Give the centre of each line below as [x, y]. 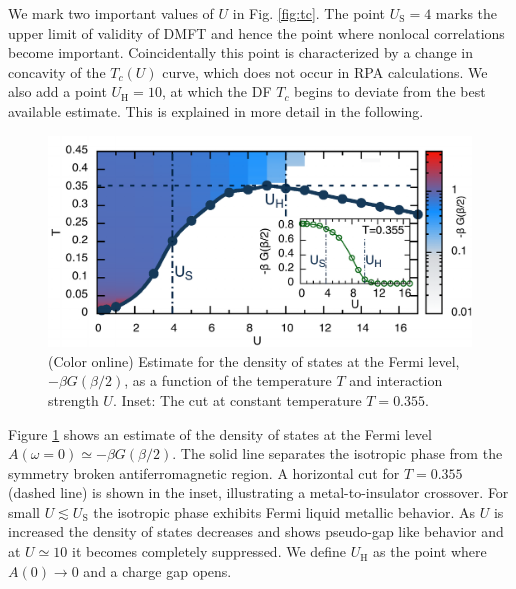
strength [73, 399]
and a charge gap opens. [157, 570]
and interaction [396, 380]
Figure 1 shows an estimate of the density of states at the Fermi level [220, 433]
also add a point [57, 91]
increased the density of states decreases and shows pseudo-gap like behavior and [256, 531]
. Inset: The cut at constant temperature [237, 399]
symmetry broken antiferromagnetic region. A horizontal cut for [204, 472]
